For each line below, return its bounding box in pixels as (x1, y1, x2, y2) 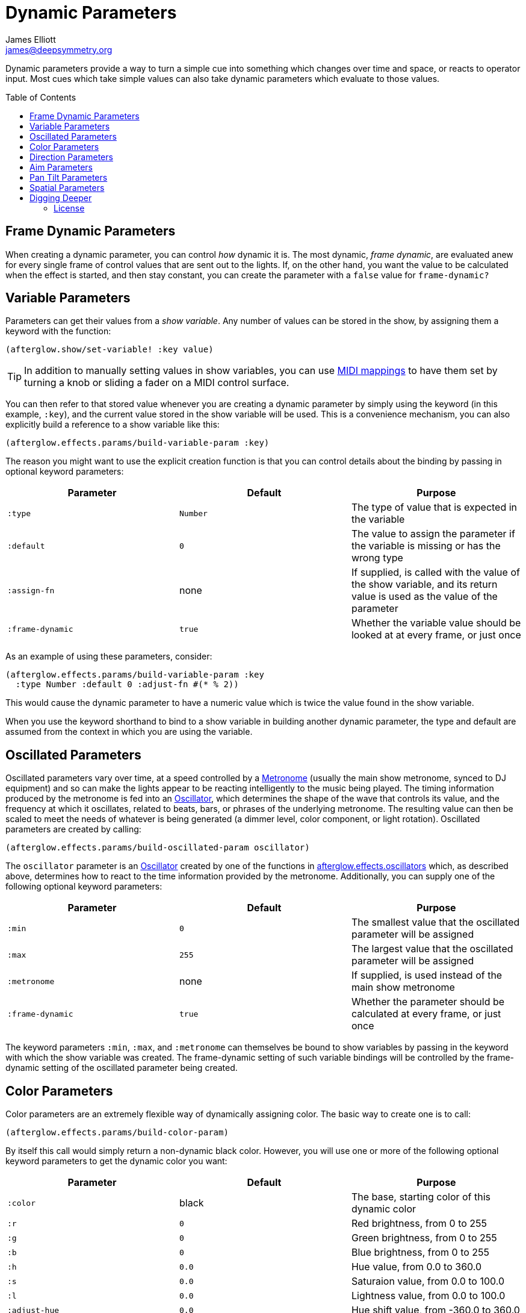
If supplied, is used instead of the (351, 969, 503, 982)
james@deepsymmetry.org (5, 44, 113, 55)
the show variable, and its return (351, 578, 498, 591)
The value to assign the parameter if (351, 528, 515, 540)
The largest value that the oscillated (351, 943, 513, 955)
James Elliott (5, 34, 56, 45)
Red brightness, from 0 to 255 (351, 1217, 487, 1230)
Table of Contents (5, 92, 76, 102)
